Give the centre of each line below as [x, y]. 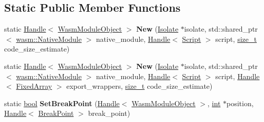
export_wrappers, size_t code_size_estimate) [139, 86]
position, [240, 103]
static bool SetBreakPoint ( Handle [62, 103]
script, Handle [238, 76]
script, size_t [236, 39]
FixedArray [34, 86]
